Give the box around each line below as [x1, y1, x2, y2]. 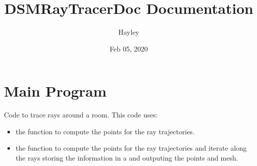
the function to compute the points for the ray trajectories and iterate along [15, 143, 247, 153]
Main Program [4, 81, 107, 101]
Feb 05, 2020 [109, 43, 148, 54]
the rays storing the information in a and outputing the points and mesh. [15, 153, 238, 163]
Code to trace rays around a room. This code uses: [4, 110, 158, 120]
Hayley [118, 27, 139, 37]
